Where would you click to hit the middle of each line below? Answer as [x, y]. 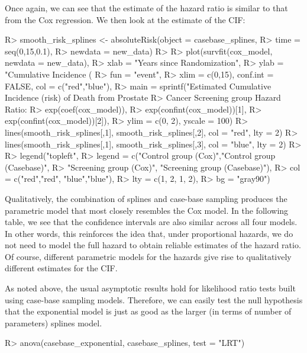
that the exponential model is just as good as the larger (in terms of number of [148, 311]
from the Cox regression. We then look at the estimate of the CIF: [125, 19]
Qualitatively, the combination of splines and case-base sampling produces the [146, 198]
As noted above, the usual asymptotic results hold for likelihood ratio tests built [150, 288]
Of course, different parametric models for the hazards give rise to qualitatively [148, 256]
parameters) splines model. [54, 322]
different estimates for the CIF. [61, 268]
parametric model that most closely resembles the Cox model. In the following [147, 210]
